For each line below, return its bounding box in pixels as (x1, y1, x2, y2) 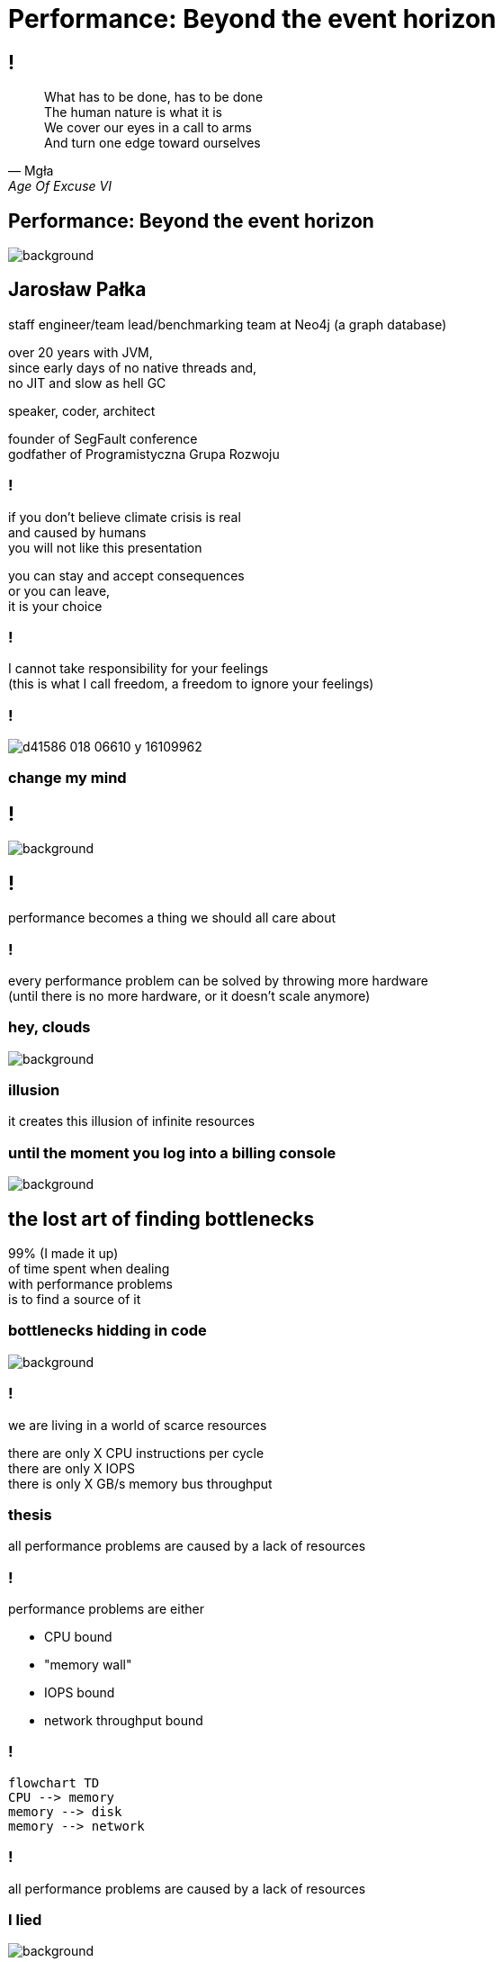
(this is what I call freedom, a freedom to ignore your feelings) (8, 676, 374, 692)
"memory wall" (44, 1657, 132, 1673)
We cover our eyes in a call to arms (44, 120, 253, 136)
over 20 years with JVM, (8, 344, 153, 360)
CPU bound (44, 1629, 112, 1645)
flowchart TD (8, 1775, 100, 1790)
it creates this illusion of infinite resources (8, 1113, 255, 1129)
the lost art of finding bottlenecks (8, 1207, 315, 1230)
